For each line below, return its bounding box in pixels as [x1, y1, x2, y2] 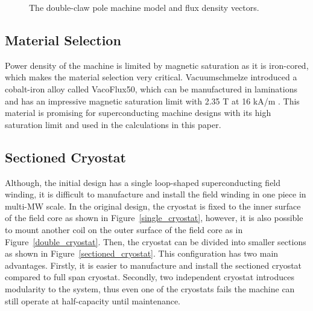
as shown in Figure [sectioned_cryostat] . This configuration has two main [5, 247, 279, 260]
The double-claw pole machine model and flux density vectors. [29, 1, 259, 13]
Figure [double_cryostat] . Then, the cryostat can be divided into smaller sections [5, 235, 306, 248]
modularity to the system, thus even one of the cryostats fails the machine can [5, 282, 295, 295]
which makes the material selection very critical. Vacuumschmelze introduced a [5, 71, 297, 83]
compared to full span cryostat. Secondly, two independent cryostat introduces [5, 271, 294, 283]
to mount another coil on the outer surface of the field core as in [5, 223, 243, 236]
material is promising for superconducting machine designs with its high [5, 106, 271, 119]
